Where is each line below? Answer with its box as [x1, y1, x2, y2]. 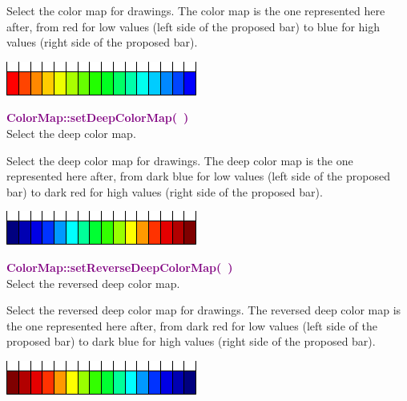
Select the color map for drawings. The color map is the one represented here [6, 2, 385, 18]
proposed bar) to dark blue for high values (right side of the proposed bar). [6, 333, 376, 350]
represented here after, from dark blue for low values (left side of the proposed [6, 168, 390, 184]
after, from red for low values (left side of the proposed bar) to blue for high [6, 18, 381, 34]
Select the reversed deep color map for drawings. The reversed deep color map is [6, 302, 401, 318]
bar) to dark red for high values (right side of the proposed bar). [6, 183, 323, 200]
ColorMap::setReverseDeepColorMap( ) [6, 258, 233, 275]
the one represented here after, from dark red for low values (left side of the [6, 317, 377, 334]
